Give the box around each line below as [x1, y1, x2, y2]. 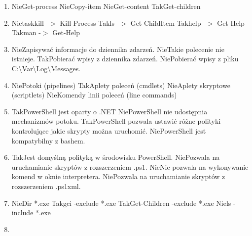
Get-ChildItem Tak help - [130, 17, 206, 28]
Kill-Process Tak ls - [60, 17, 119, 28]
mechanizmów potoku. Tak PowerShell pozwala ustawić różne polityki [11, 116, 221, 126]
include [11, 207, 34, 218]
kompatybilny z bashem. [11, 135, 85, 145]
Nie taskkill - [11, 17, 49, 28]
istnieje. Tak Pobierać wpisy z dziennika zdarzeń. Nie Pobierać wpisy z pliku [11, 53, 239, 64]
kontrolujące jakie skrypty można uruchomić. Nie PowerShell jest [11, 125, 206, 136]
